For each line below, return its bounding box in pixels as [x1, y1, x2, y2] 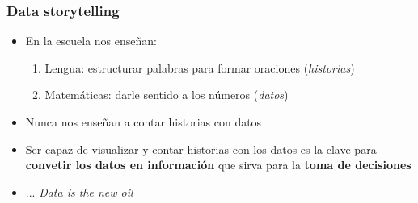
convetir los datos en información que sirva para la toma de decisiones [25, 156, 412, 173]
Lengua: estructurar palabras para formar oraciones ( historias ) [44, 59, 355, 76]
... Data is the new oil [25, 183, 133, 200]
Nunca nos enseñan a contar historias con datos [25, 114, 262, 130]
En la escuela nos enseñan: [25, 32, 157, 49]
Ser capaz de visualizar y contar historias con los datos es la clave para [25, 140, 377, 157]
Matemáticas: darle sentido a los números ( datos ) [44, 86, 289, 103]
